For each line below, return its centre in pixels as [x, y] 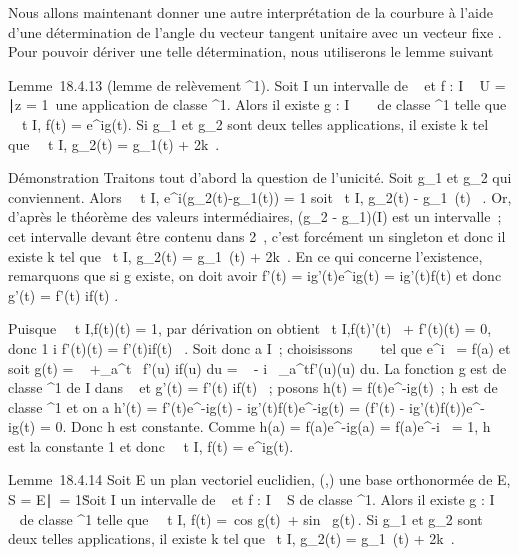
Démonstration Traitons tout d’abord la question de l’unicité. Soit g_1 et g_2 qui [260, 177]
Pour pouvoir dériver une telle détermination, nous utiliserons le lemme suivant [251, 51]
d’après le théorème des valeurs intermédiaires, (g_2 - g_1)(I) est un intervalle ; [255, 216]
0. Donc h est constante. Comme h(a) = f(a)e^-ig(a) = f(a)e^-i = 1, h [273, 426]
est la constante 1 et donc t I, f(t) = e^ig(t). [151, 445]
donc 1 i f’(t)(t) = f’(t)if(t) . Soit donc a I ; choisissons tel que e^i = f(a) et [259, 347]
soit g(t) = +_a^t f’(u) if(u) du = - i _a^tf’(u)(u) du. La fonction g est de [257, 367]
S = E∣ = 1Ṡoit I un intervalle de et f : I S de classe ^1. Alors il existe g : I [251, 499]
